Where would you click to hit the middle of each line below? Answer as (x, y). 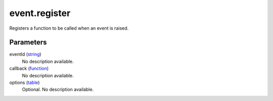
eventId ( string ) (25, 54)
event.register (40, 13)
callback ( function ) (29, 68)
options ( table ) (25, 82)
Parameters (28, 42)
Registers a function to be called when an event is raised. (69, 28)
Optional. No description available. (58, 89)
